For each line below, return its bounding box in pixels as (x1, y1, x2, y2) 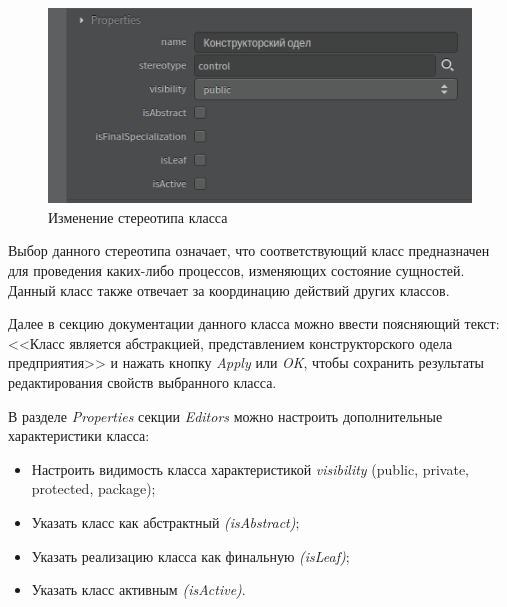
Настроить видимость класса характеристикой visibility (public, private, (31, 458, 470, 479)
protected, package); (31, 478, 156, 499)
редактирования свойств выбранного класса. (8, 372, 277, 393)
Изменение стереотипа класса (48, 206, 228, 227)
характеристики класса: (8, 425, 150, 446)
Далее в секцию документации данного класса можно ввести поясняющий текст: (8, 313, 500, 334)
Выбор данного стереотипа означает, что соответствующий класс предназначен (8, 240, 490, 261)
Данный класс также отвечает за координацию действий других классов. (8, 279, 450, 300)
